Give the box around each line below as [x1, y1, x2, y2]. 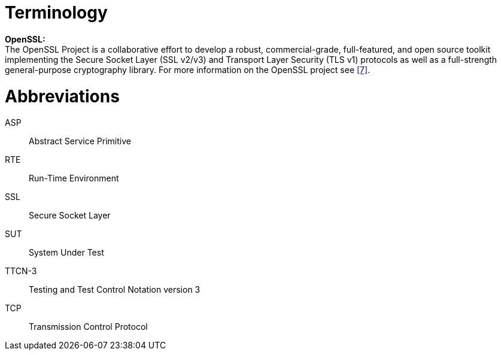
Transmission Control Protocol [29, 321, 148, 332]
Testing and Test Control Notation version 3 [29, 284, 201, 295]
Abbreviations [5, 86, 120, 107]
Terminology [5, 2, 108, 23]
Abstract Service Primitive [29, 136, 131, 147]
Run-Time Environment [29, 173, 119, 184]
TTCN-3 [5, 266, 37, 277]
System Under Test [29, 247, 104, 258]
